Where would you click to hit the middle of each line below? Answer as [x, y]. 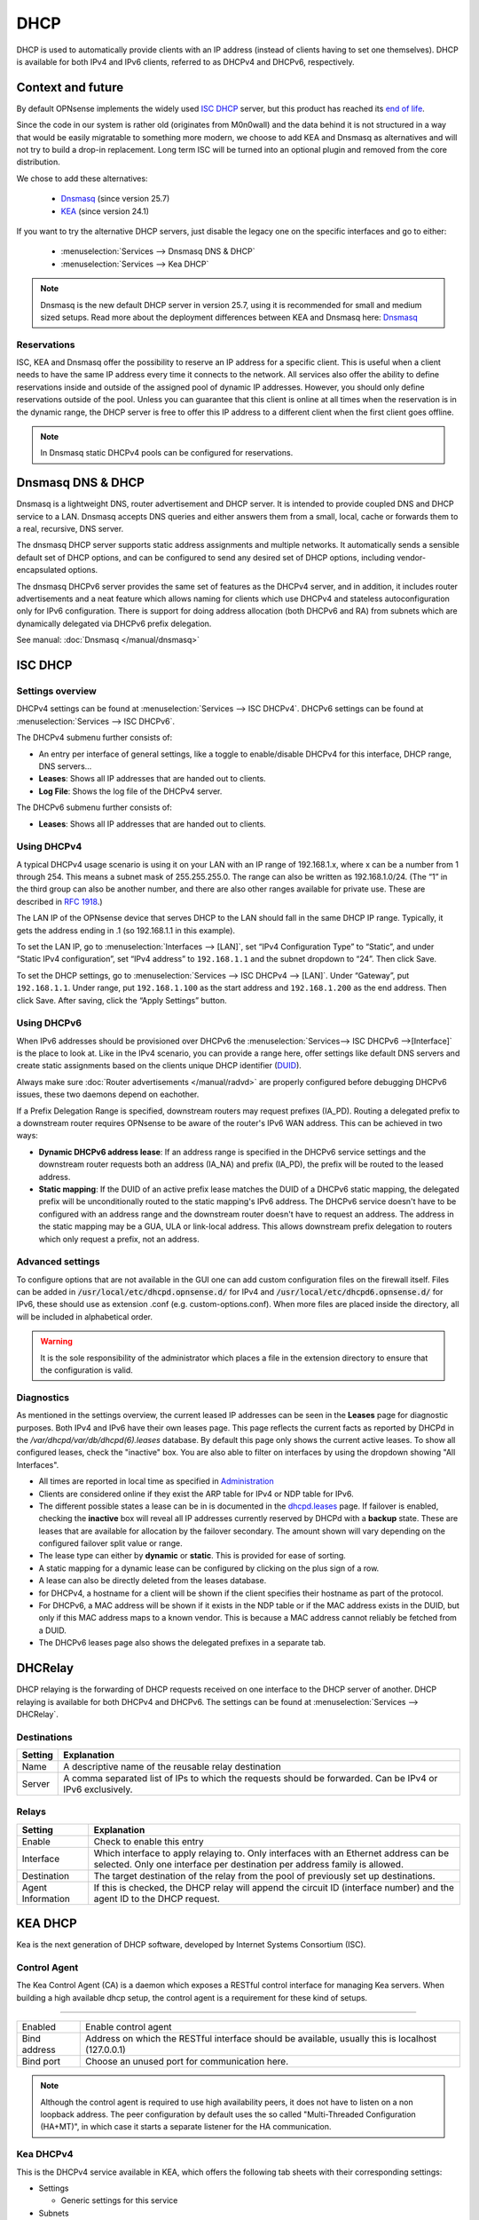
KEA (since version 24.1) [105, 211]
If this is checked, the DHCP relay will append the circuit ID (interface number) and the [274, 1887]
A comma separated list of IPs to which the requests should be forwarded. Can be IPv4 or [251, 1779]
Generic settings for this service [119, 2200]
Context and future [70, 87]
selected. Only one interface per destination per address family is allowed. [248, 1864]
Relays [31, 1812]
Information [46, 1899]
